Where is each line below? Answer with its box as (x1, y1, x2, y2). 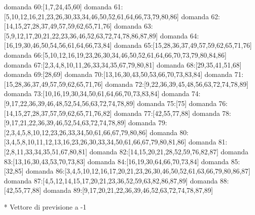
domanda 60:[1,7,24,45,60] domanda (4, 1, 112, 11)
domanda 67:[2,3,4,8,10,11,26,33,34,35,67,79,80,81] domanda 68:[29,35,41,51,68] (4, 59, 242, 70)
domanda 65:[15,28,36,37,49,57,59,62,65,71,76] (114, 40, 252, 50)
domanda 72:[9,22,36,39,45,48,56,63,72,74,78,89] (105, 78, 249, 89)
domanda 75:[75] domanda (137, 98, 217, 108)
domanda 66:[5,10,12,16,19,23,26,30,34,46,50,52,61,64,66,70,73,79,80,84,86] (4, 49, 227, 60)
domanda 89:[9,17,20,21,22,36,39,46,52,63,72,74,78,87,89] (43, 185, 213, 195)
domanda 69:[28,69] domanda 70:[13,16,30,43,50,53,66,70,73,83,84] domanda (4, 69, 232, 79)
